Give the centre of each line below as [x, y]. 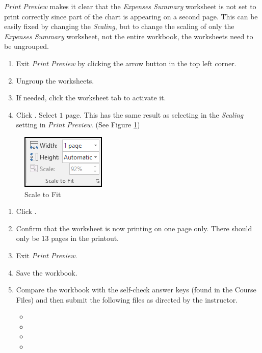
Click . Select [36, 114]
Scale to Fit [43, 194]
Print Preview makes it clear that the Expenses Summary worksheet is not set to [130, 6]
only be [28, 238]
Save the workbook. [47, 272]
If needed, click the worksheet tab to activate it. [91, 98]
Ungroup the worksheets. [55, 80]
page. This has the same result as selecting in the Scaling [154, 114]
